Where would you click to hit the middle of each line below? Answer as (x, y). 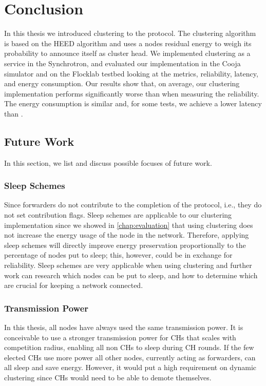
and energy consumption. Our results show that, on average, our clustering (122, 83)
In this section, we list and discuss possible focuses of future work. (108, 162)
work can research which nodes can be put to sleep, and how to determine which (131, 275)
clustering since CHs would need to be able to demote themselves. (108, 378)
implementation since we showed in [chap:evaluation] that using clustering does (129, 225)
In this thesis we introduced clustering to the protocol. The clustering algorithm (130, 33)
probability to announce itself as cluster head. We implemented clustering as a (127, 53)
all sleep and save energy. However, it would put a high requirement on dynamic (130, 367)
